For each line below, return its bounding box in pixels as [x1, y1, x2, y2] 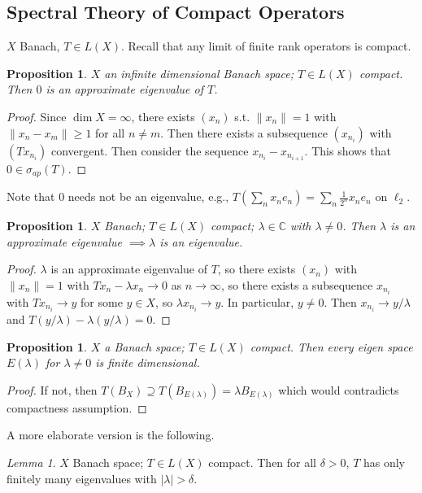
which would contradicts [278, 381, 399, 398]
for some [80, 294, 123, 310]
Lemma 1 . [7, 454, 56, 471]
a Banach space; [104, 338, 185, 355]
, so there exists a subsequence [220, 276, 373, 293]
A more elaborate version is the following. [7, 426, 215, 443]
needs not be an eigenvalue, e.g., [67, 188, 229, 205]
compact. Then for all [208, 454, 317, 471]
